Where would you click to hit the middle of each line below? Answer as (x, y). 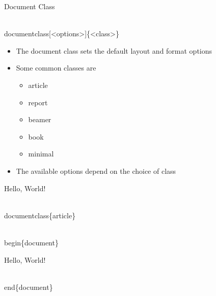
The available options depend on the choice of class (96, 170)
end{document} (29, 287)
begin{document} (31, 242)
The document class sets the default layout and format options (114, 50)
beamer (40, 119)
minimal (41, 154)
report (38, 102)
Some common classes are (56, 68)
